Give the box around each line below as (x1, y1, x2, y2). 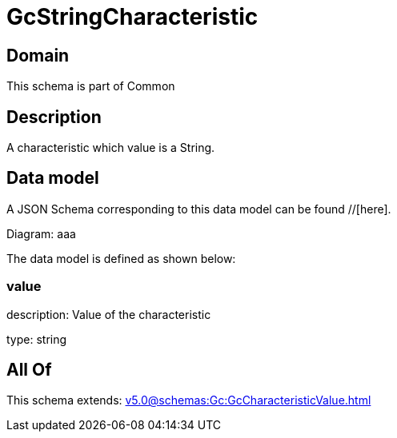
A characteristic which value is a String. (6, 141, 215, 155)
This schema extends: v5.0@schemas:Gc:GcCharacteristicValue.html (6, 393, 371, 408)
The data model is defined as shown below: (6, 251, 236, 265)
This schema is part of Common (6, 79, 175, 94)
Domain (6, 45, 70, 66)
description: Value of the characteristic (6, 307, 211, 321)
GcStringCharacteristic (6, 3, 259, 30)
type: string (6, 332, 67, 346)
